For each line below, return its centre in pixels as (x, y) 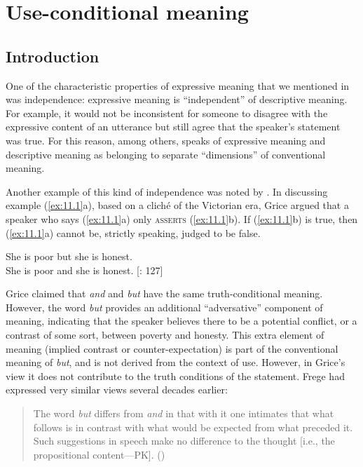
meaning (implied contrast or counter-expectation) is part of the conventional (172, 348)
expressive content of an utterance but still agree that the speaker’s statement (173, 127)
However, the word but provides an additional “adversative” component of (164, 307)
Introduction (53, 56)
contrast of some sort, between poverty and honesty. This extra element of (165, 335)
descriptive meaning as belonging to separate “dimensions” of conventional (166, 154)
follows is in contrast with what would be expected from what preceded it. (193, 427)
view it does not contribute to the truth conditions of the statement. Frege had (175, 375)
